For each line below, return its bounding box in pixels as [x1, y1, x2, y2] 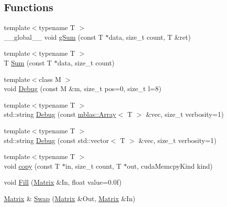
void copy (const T [4, 160, 60, 171]
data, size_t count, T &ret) [109, 32, 191, 42]
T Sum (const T [4, 57, 52, 67]
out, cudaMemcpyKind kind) [127, 160, 213, 171]
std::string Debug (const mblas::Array [4, 109, 116, 119]
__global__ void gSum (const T [4, 32, 103, 42]
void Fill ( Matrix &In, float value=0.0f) [4, 177, 122, 187]
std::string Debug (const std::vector [4, 135, 109, 145]
